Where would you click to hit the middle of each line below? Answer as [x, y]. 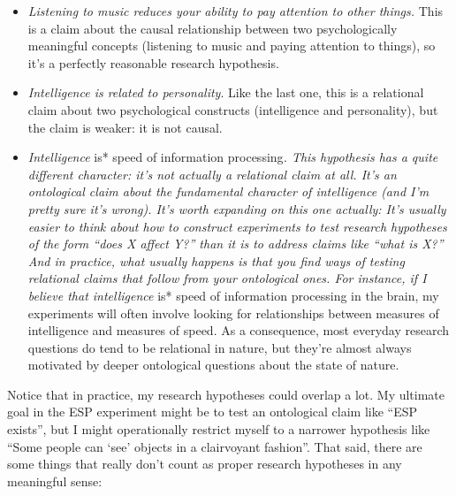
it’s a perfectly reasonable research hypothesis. [153, 62]
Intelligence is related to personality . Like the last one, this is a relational [226, 92]
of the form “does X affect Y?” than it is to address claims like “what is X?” [236, 244]
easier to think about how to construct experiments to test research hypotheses [237, 226]
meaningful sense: [55, 481]
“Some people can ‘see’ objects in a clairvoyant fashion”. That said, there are [215, 446]
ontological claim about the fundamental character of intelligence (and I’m [228, 191]
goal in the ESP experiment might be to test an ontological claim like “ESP [213, 412]
